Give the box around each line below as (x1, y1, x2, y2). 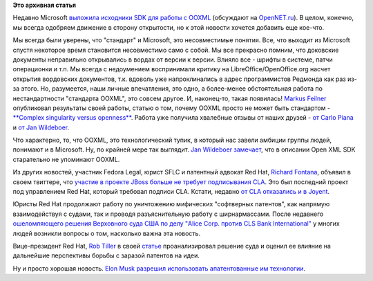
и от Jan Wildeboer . (12, 123, 70, 132)
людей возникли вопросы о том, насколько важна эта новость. (12, 229, 200, 237)
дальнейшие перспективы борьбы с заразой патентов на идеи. (12, 251, 200, 260)
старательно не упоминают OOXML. (12, 155, 120, 163)
